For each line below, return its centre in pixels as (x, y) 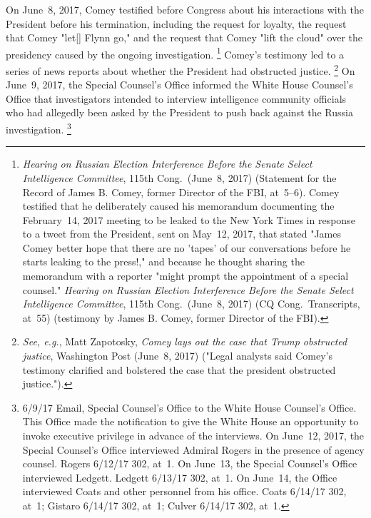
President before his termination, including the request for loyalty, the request (176, 23)
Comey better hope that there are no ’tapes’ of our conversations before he (187, 247)
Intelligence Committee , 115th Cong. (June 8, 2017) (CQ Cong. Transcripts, (191, 304)
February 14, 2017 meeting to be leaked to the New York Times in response (189, 219)
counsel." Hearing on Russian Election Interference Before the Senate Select (188, 289)
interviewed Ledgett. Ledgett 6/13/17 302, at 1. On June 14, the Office (180, 477)
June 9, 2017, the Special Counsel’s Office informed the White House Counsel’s (179, 85)
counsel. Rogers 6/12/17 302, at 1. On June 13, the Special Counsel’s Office (190, 463)
